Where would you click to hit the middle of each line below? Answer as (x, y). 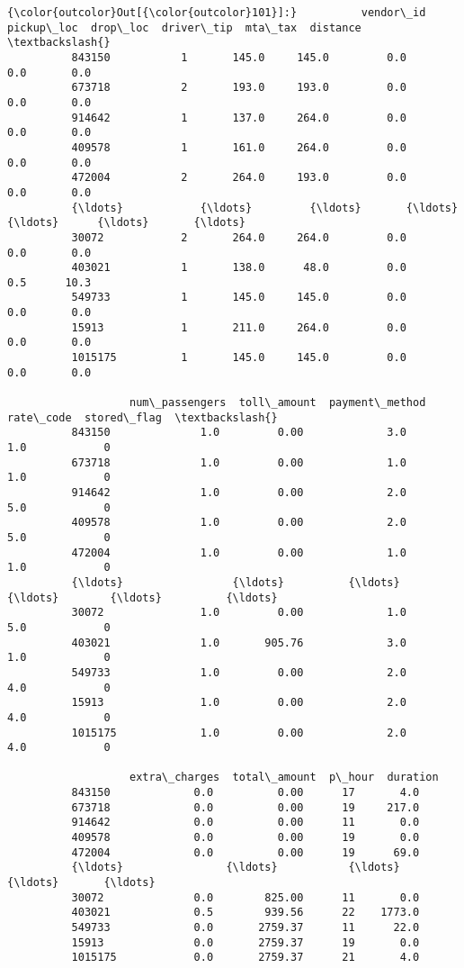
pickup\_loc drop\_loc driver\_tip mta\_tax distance (184, 27)
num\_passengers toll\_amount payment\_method (278, 403)
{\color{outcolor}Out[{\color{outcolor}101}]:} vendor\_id (217, 13)
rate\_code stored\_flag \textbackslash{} (143, 417)
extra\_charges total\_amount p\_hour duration (284, 778)
